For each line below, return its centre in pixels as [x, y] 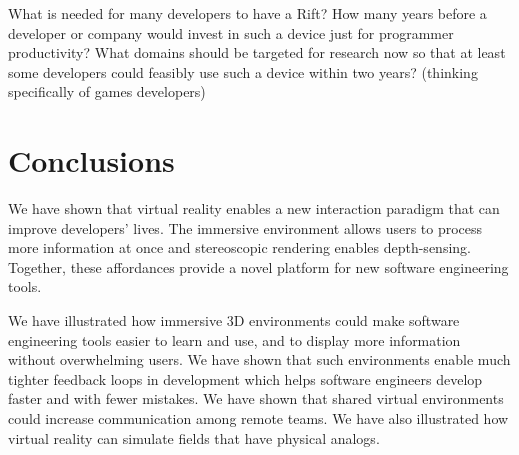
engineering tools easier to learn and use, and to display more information [234, 339]
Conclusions [91, 160]
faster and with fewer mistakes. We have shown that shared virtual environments [256, 398]
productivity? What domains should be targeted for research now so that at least [257, 52]
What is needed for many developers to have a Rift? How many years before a [247, 13]
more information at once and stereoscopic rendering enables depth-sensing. [239, 247]
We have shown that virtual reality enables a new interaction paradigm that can [254, 208]
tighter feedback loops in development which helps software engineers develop [245, 378]
